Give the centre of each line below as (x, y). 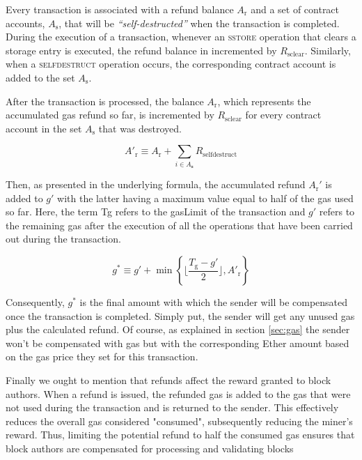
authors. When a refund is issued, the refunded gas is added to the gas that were (178, 393)
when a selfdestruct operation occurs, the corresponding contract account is (171, 64)
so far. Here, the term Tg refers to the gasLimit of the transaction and (156, 212)
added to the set (40, 77)
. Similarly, (328, 50)
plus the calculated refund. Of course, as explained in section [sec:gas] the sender (178, 329)
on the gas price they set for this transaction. (102, 356)
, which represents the (264, 101)
